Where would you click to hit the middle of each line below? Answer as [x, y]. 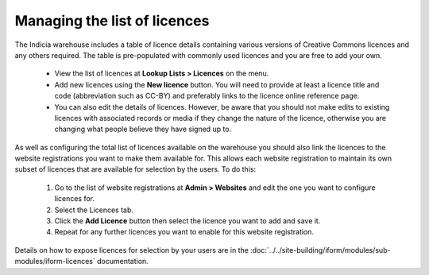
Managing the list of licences [112, 21]
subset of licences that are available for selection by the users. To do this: [135, 169]
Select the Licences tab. [94, 210]
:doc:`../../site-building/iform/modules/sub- [321, 250]
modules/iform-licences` [55, 261]
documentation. [122, 261]
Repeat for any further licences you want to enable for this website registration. [184, 232]
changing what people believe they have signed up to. [143, 129]
